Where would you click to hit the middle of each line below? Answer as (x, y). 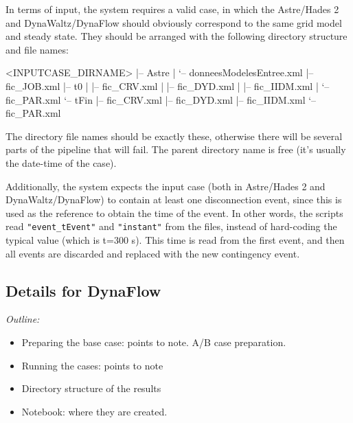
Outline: (23, 319)
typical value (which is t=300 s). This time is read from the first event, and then (175, 239)
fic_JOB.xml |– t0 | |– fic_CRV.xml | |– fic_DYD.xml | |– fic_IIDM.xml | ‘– (168, 85)
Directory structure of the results (91, 388)
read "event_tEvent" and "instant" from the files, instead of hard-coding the (171, 226)
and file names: (37, 49)
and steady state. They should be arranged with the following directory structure (176, 36)
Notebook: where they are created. (94, 411)
